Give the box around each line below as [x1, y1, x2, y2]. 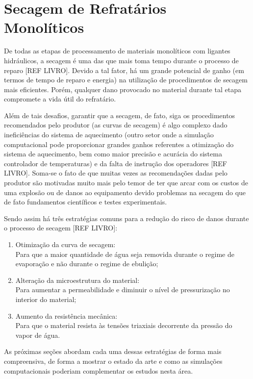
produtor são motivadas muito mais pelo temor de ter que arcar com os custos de [4, 177, 249, 188]
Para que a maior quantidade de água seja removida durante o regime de [15, 249, 234, 259]
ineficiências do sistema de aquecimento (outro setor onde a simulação [4, 129, 214, 140]
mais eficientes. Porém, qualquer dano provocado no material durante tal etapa [4, 84, 241, 94]
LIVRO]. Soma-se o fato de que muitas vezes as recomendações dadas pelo [4, 168, 228, 178]
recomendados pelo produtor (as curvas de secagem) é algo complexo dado [4, 120, 228, 130]
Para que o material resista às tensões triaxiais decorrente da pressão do [15, 320, 232, 330]
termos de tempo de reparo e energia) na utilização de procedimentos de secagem [4, 75, 248, 85]
